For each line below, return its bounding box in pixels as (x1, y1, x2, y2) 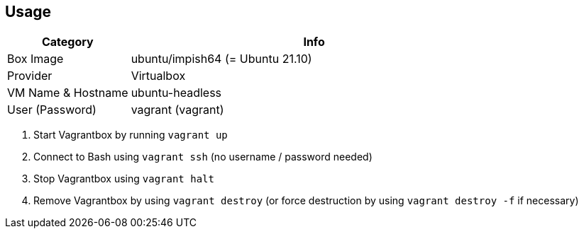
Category (41, 35, 94, 49)
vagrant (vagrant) (131, 103, 224, 117)
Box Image (7, 52, 64, 66)
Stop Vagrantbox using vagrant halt (33, 172, 214, 185)
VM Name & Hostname (7, 86, 128, 100)
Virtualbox (131, 69, 186, 83)
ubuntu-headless (131, 86, 222, 100)
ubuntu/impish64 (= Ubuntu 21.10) (131, 52, 312, 66)
